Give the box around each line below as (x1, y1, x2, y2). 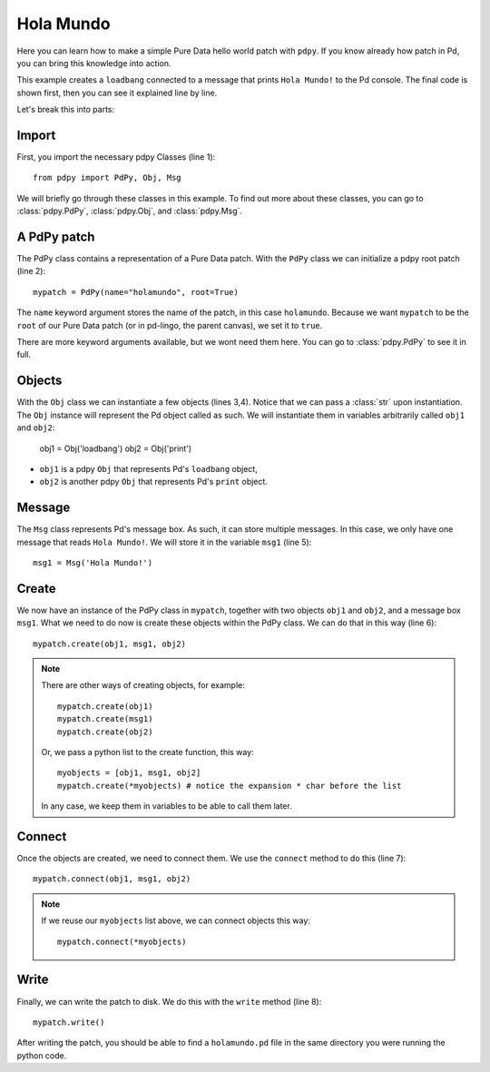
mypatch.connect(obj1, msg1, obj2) (33, 874, 191, 884)
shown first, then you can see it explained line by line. (16, 87, 218, 98)
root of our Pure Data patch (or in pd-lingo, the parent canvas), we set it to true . (16, 320, 323, 330)
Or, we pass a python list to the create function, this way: (41, 747, 254, 758)
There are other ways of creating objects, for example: (41, 680, 245, 691)
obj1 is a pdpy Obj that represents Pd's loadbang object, (39, 463, 258, 474)
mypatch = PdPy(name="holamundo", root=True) (33, 287, 240, 297)
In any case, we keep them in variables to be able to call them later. (41, 801, 292, 811)
